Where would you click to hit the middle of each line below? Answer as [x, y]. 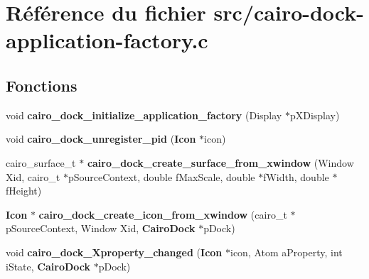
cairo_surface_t [41, 162]
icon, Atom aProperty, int [286, 252]
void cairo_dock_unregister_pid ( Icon [101, 139]
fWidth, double [296, 176]
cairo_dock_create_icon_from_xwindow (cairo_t [163, 214]
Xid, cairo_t [33, 176]
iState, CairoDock [48, 266]
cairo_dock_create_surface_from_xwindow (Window [220, 162]
